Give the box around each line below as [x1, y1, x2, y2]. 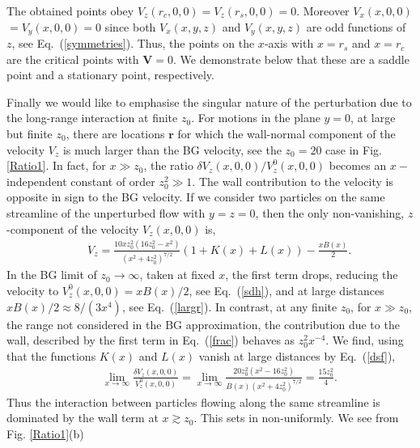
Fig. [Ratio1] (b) [6, 425, 84, 442]
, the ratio [143, 157, 193, 174]
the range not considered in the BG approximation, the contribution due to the [6, 315, 400, 332]
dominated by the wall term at [6, 409, 159, 426]
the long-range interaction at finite [6, 109, 178, 126]
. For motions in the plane [191, 109, 320, 126]
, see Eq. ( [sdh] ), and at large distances [189, 281, 384, 298]
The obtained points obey [6, 2, 134, 19]
